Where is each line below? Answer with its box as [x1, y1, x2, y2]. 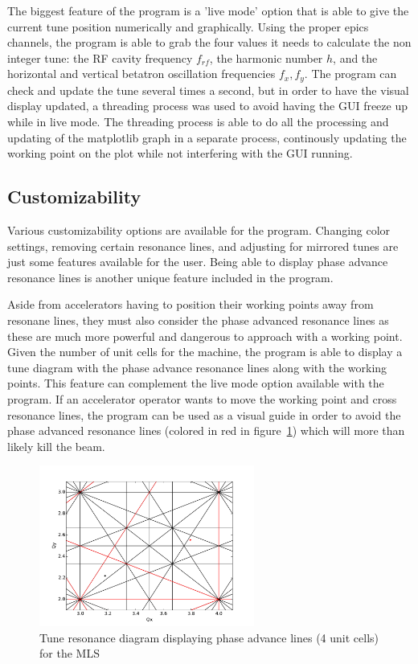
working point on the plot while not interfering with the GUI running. [7, 145, 353, 162]
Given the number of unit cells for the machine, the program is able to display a [7, 343, 403, 360]
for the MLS [39, 645, 100, 662]
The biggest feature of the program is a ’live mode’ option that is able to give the [7, 2, 409, 18]
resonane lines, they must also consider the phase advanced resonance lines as [7, 311, 389, 328]
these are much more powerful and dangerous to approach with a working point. [7, 327, 403, 344]
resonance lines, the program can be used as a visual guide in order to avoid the [7, 406, 401, 423]
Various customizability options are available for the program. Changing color [7, 222, 391, 238]
